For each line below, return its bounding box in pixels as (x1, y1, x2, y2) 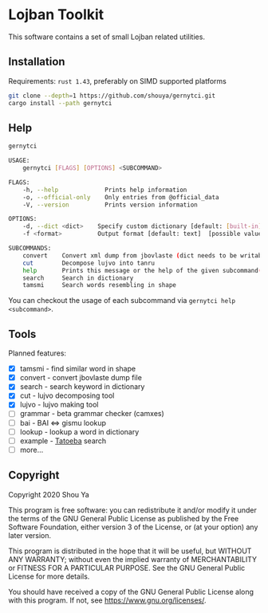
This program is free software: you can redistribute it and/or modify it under (8, 505, 257, 515)
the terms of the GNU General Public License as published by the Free (8, 513, 239, 523)
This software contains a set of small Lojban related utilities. (8, 32, 206, 41)
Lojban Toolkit (8, 6, 104, 24)
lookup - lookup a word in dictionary (19, 426, 140, 436)
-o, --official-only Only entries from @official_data (22, 193, 219, 201)
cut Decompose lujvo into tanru (22, 259, 156, 267)
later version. (8, 530, 52, 540)
